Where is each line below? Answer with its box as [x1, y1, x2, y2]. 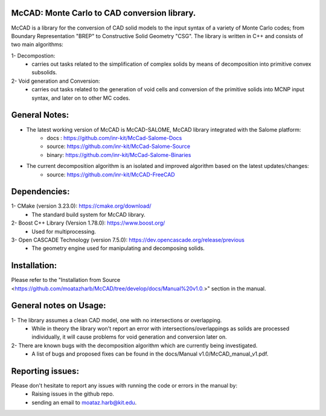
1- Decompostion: [11, 52, 56, 59]
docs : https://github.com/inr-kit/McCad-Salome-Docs [46, 134, 182, 141]
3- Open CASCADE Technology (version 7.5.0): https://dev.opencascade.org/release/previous [11, 236, 245, 243]
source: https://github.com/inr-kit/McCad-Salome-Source [46, 142, 190, 150]
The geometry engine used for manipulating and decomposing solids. [31, 245, 205, 252]
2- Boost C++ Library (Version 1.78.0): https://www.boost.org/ [11, 219, 165, 226]
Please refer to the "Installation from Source [11, 277, 121, 284]
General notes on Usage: [11, 301, 106, 311]
